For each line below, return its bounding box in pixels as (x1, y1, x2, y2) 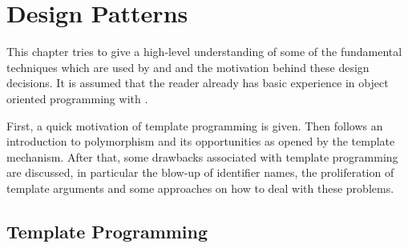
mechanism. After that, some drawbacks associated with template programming (6, 148, 398, 165)
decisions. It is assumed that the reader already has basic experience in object (6, 74, 389, 91)
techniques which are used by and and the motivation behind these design (6, 58, 370, 75)
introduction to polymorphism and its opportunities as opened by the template (6, 133, 395, 150)
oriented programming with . (6, 90, 148, 106)
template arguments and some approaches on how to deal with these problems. (6, 179, 394, 196)
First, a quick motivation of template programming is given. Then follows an (6, 117, 383, 134)
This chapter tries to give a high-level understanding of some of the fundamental (6, 43, 402, 60)
